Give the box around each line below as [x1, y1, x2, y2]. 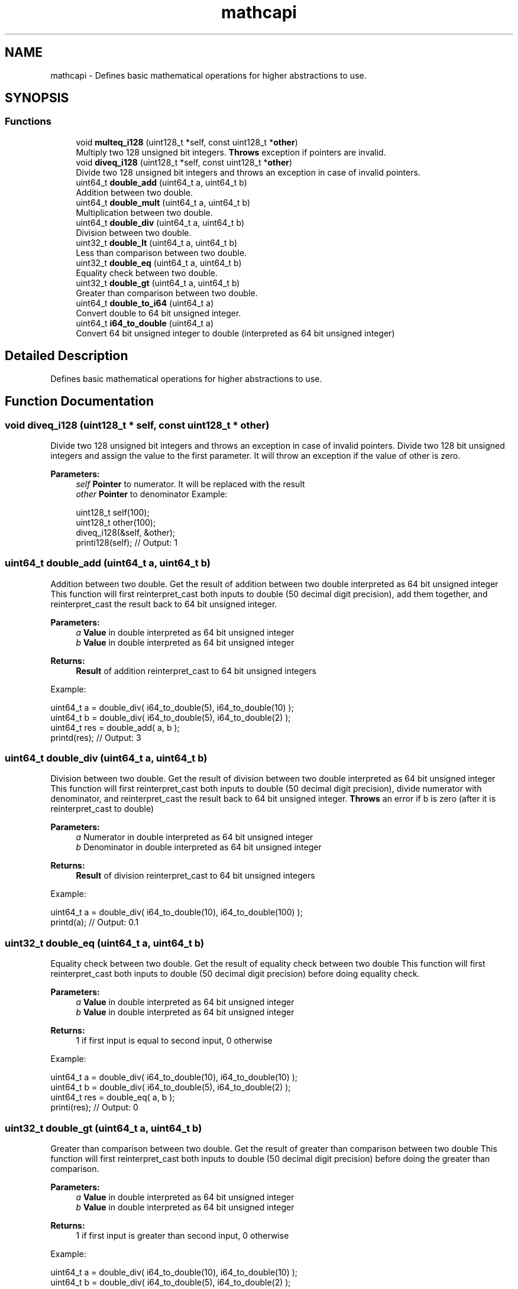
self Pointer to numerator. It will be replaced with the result [76, 478, 305, 489]
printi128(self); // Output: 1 [76, 537, 178, 548]
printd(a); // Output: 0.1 [50, 917, 139, 928]
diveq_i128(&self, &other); [76, 527, 176, 537]
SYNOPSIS [5, 90, 69, 106]
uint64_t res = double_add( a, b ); [50, 722, 180, 733]
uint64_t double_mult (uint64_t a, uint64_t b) [76, 197, 251, 208]
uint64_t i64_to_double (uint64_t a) [76, 318, 214, 328]
